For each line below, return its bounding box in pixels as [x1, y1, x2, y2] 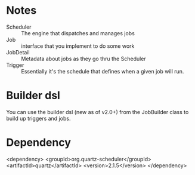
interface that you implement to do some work [21, 42, 135, 50]
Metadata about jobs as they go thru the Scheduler [21, 55, 146, 62]
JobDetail [6, 48, 30, 56]
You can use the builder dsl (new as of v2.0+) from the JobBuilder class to [6, 108, 189, 115]
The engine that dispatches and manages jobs [21, 29, 135, 36]
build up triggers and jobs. [6, 115, 71, 122]
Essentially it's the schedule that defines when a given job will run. [21, 67, 184, 75]
